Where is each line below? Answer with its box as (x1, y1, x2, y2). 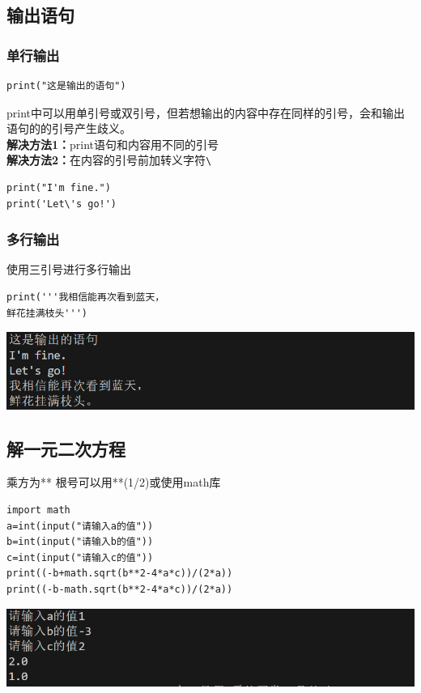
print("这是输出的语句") (6, 80, 126, 91)
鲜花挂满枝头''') (6, 307, 87, 319)
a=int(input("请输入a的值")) (6, 520, 154, 532)
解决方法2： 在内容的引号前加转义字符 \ (6, 151, 212, 168)
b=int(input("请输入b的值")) (6, 536, 154, 548)
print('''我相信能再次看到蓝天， (6, 291, 165, 304)
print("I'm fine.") (6, 182, 111, 194)
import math (6, 504, 70, 517)
